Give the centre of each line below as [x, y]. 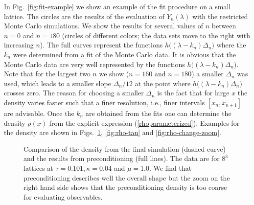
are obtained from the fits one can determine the [158, 113]
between [224, 26]
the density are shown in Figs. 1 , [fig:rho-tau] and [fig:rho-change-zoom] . [113, 132]
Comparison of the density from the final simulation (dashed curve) [125, 148]
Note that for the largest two [47, 74]
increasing [19, 45]
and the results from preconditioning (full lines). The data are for [122, 158]
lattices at [38, 168]
